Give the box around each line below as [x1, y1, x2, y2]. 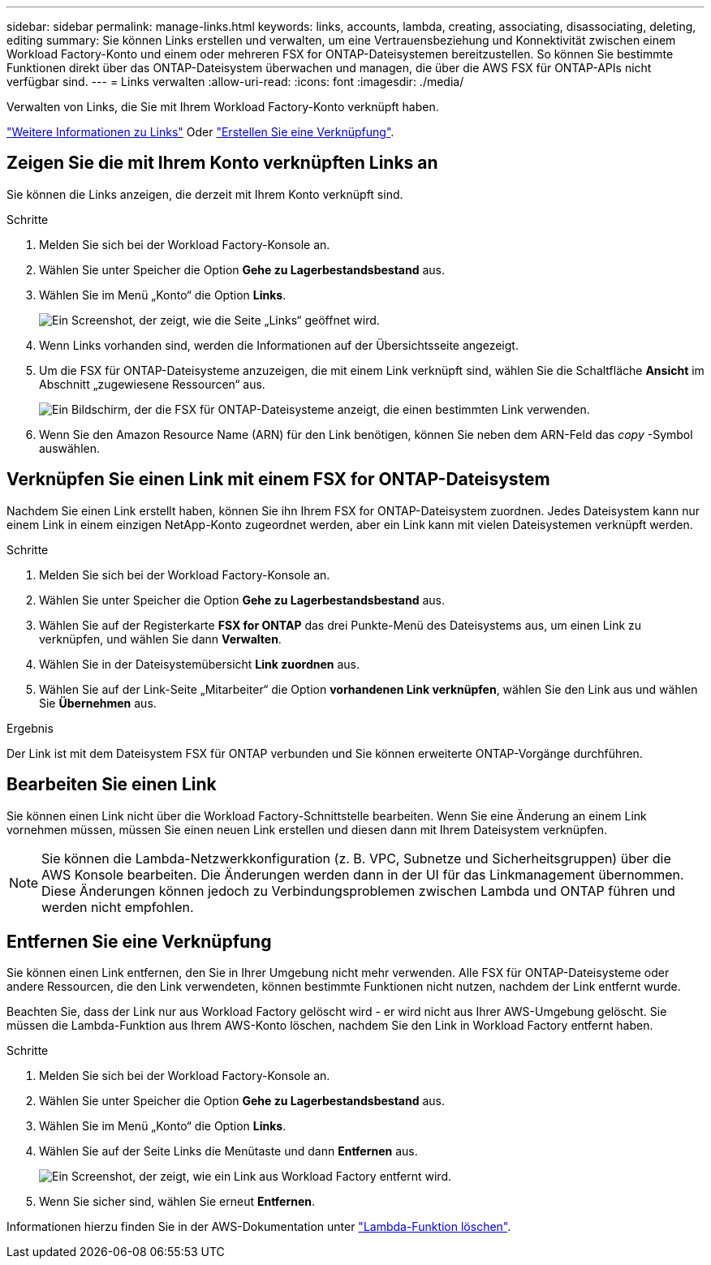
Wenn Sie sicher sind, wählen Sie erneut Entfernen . [39, 1194, 316, 1209]
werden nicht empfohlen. [41, 898, 194, 915]
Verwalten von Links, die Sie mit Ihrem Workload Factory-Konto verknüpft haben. [6, 100, 439, 114]
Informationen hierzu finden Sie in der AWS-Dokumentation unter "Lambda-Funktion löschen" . [6, 1220, 511, 1234]
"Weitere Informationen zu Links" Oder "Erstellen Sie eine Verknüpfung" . [6, 125, 394, 139]
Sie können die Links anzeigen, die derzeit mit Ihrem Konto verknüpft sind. [6, 187, 403, 201]
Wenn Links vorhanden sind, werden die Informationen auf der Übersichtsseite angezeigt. [39, 338, 519, 352]
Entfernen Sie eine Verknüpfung [6, 931, 272, 952]
